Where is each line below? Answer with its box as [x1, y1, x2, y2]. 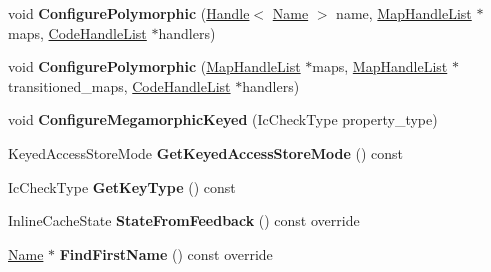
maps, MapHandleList [312, 56, 448, 77]
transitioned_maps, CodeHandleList [8, 75, 231, 96]
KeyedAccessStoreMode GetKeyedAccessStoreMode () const [8, 142, 404, 163]
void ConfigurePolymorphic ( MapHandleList [8, 56, 301, 77]
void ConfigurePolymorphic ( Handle [8, 3, 250, 23]
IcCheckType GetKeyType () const [8, 176, 236, 197]
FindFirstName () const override [59, 243, 273, 264]
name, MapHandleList [336, 3, 472, 23]
